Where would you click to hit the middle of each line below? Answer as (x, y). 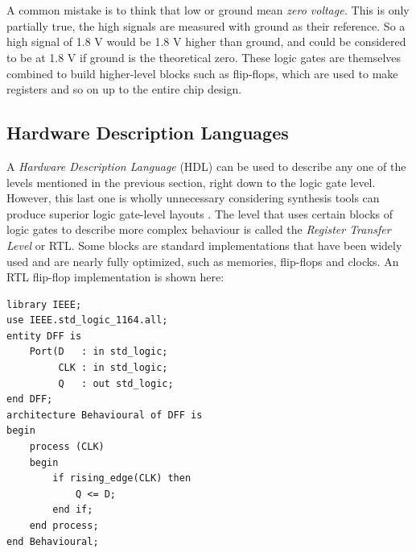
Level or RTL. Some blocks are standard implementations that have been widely (204, 245)
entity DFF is (44, 336)
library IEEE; (44, 304)
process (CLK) (67, 447)
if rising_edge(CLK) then (122, 478)
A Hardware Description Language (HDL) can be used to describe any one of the (206, 166)
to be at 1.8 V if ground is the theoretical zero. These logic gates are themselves (204, 57)
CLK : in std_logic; (113, 368)
